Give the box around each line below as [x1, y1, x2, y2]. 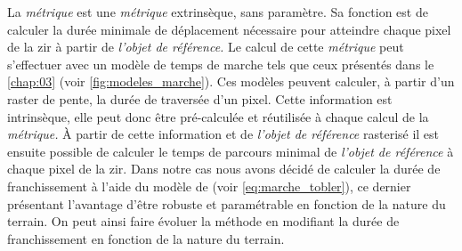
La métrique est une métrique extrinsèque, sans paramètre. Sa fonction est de [7, 3, 428, 20]
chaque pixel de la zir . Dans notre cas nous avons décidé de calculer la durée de [7, 159, 441, 178]
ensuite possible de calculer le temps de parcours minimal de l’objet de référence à [7, 142, 454, 160]
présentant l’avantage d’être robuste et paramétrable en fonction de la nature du [7, 194, 446, 213]
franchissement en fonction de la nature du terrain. [7, 229, 285, 247]
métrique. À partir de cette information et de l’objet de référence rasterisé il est [7, 125, 440, 143]
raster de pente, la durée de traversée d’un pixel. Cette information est [7, 89, 393, 108]
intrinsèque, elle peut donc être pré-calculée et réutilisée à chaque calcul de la [7, 107, 429, 125]
